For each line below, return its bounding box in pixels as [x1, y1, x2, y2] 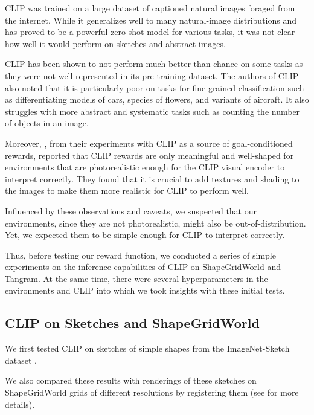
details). [5, 397, 35, 410]
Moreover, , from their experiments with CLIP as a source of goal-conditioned [5, 137, 293, 149]
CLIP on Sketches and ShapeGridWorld [5, 314, 260, 332]
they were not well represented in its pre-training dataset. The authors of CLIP [5, 69, 299, 82]
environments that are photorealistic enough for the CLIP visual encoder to [5, 161, 285, 173]
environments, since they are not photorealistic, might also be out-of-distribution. [5, 216, 306, 229]
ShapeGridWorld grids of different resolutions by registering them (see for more [5, 386, 299, 399]
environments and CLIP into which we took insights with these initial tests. [5, 284, 285, 297]
